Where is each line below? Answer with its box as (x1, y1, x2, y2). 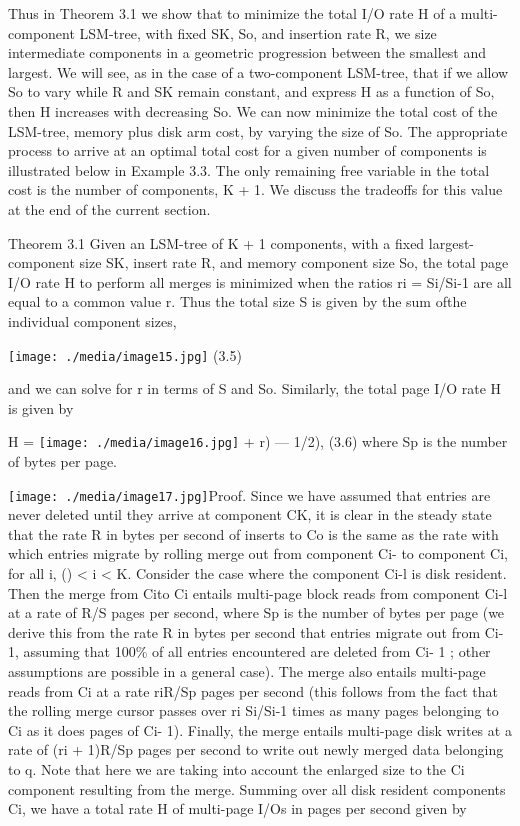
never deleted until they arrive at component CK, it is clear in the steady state (8, 504, 492, 525)
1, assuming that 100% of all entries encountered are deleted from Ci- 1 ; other (8, 641, 491, 662)
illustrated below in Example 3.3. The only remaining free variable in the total (8, 159, 490, 180)
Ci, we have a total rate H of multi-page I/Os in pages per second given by (8, 798, 467, 819)
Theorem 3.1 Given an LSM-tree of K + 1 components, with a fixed (8, 232, 425, 253)
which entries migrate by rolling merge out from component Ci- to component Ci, (8, 543, 508, 564)
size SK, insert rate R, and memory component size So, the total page (79, 252, 509, 273)
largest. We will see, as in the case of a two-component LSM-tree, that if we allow (8, 61, 509, 82)
